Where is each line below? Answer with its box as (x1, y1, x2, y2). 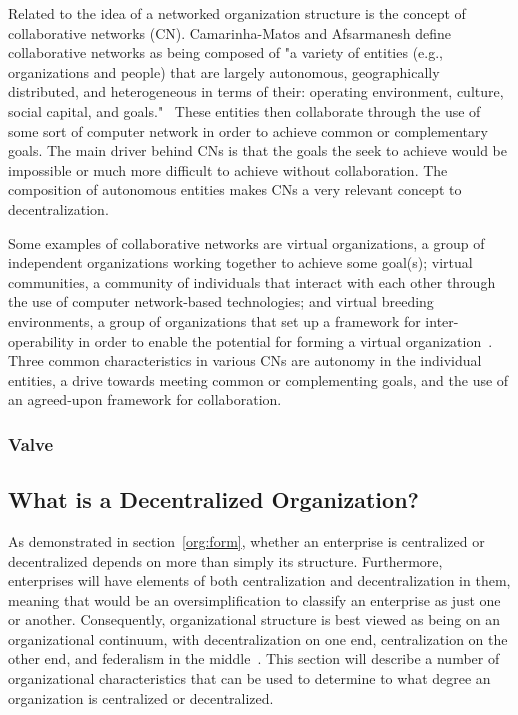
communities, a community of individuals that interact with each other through (8, 271, 496, 292)
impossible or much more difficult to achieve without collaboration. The (8, 159, 448, 180)
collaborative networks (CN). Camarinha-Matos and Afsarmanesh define (8, 22, 452, 43)
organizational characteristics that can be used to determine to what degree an (8, 668, 491, 689)
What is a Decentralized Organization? (8, 484, 419, 515)
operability (8, 330, 74, 351)
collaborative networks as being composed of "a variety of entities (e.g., (8, 42, 443, 63)
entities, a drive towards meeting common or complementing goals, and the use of (8, 369, 509, 390)
